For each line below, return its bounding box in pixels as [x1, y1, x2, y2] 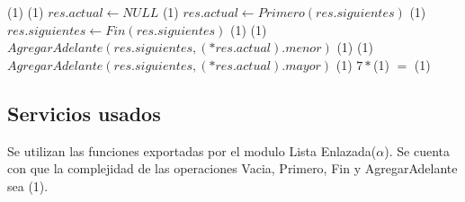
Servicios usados [7, 99, 161, 127]
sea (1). [7, 176, 49, 195]
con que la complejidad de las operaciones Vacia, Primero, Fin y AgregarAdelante [7, 159, 458, 178]
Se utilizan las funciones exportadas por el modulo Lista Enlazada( [7, 141, 377, 160]
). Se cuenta [384, 141, 450, 160]
